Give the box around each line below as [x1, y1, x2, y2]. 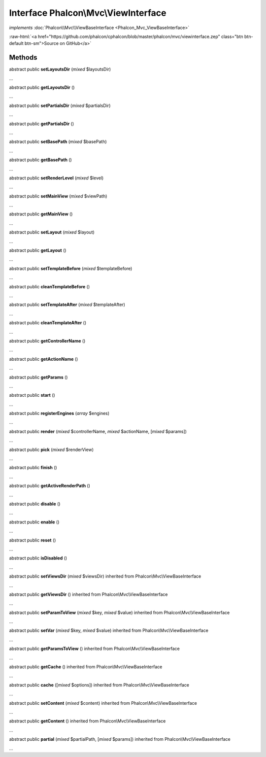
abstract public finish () [9, 465, 57, 471]
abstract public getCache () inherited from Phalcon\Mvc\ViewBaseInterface [9, 664, 163, 670]
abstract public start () [9, 392, 55, 398]
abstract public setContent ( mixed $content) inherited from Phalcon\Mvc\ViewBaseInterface [9, 700, 197, 706]
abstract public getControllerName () [9, 338, 86, 344]
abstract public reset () [9, 537, 56, 543]
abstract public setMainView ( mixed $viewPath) [9, 193, 107, 199]
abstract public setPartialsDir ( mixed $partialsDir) [9, 103, 111, 108]
